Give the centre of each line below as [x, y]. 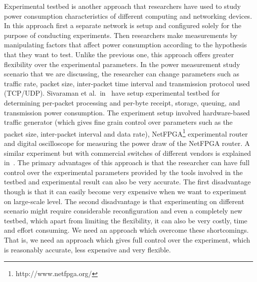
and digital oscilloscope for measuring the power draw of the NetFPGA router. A [127, 143]
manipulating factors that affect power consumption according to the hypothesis [126, 45]
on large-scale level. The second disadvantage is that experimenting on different [124, 201]
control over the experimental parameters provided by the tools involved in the [123, 172]
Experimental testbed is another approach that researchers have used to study [123, 6]
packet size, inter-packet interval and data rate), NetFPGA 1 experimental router [126, 133]
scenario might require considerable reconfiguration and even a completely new [123, 211]
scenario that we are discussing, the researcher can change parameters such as [122, 74]
